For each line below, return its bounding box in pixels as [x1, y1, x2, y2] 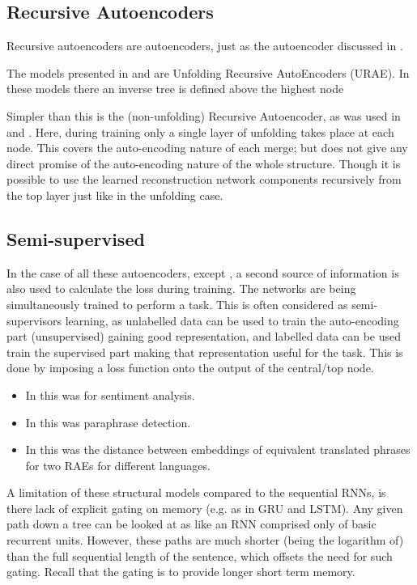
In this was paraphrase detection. [25, 413, 191, 430]
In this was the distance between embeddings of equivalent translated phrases [25, 441, 411, 458]
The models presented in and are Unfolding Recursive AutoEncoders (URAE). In [6, 64, 410, 81]
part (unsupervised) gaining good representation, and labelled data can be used [6, 328, 402, 345]
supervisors [6, 312, 62, 329]
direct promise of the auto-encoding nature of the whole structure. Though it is [6, 155, 401, 172]
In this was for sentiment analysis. [25, 386, 195, 403]
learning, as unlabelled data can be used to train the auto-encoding [65, 312, 399, 329]
